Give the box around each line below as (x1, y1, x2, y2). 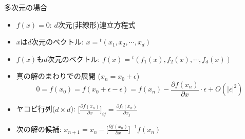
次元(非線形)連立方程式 (58, 19, 136, 30)
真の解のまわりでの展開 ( (16, 71, 101, 81)
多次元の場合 (4, 2, 47, 12)
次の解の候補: (16, 124, 62, 134)
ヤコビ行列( (16, 103, 55, 114)
